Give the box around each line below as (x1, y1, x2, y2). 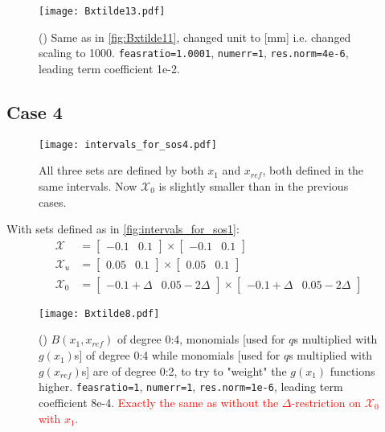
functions (330, 362, 375, 379)
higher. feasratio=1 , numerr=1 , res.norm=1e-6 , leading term (39, 378, 343, 395)
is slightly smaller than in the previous (158, 177, 349, 194)
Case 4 (6, 99, 63, 124)
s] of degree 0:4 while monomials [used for (74, 347, 281, 364)
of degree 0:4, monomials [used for (117, 331, 285, 348)
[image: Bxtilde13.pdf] (39, 6, 166, 17)
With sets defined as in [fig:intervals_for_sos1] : (6, 220, 240, 237)
